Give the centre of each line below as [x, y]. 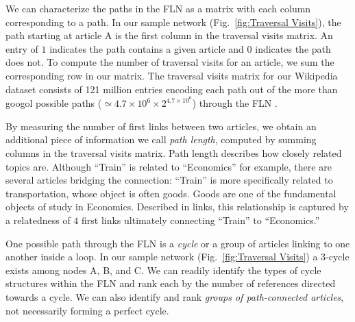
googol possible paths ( [54, 103]
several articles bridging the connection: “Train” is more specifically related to [169, 180]
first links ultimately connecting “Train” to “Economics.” [201, 220]
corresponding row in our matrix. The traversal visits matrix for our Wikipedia [172, 75]
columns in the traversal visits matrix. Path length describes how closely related [174, 153]
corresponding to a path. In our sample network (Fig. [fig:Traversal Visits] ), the [173, 22]
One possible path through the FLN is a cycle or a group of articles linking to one [178, 243]
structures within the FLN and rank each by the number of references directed [171, 283]
